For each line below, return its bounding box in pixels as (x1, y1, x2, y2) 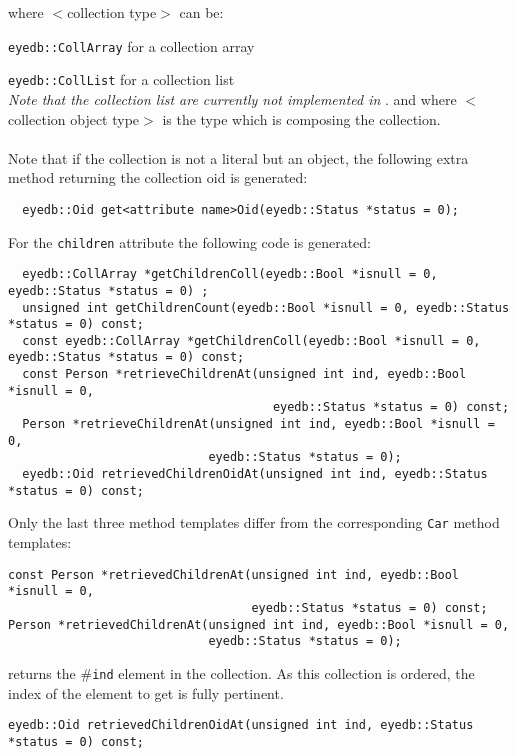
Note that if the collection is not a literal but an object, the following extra (8, 147, 469, 168)
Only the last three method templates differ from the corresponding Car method (8, 512, 500, 533)
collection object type (8, 108, 140, 129)
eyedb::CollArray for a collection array (8, 35, 255, 56)
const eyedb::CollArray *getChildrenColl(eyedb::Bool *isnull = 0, (22, 333, 481, 348)
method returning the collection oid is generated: (8, 167, 308, 188)
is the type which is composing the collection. (162, 108, 441, 129)
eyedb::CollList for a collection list (8, 69, 235, 90)
